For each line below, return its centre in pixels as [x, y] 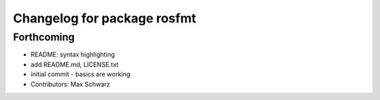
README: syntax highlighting [73, 55]
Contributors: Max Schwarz [70, 84]
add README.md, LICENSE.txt [75, 64]
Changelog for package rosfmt [104, 18]
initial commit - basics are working [81, 74]
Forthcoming [44, 37]
